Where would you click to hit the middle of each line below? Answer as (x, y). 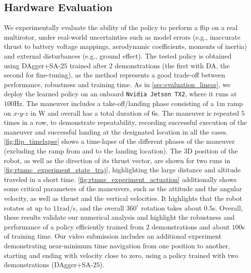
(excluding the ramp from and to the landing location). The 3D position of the (121, 150)
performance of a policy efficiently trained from (74, 226)
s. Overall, (228, 207)
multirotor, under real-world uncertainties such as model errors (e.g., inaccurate (122, 37)
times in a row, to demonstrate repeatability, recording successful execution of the (125, 122)
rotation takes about (172, 207)
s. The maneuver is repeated (197, 113)
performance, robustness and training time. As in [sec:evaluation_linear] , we (117, 84)
